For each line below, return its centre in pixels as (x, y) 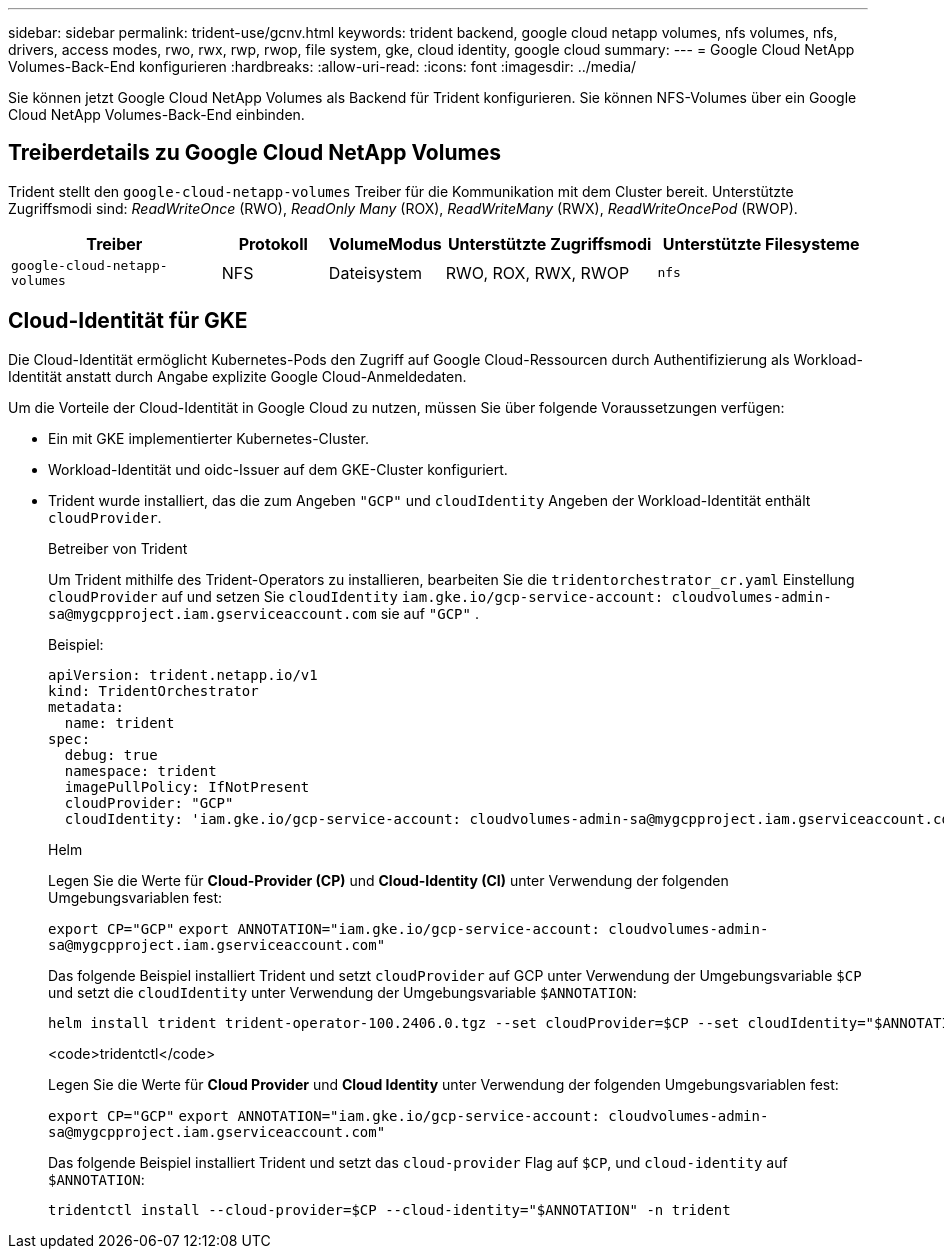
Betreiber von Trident (118, 548)
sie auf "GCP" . (429, 613)
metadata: (86, 706)
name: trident (119, 722)
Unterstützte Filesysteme (761, 243)
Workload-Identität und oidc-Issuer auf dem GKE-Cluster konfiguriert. (278, 469)
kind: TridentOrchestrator (153, 690)
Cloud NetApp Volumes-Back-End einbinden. (156, 114)
